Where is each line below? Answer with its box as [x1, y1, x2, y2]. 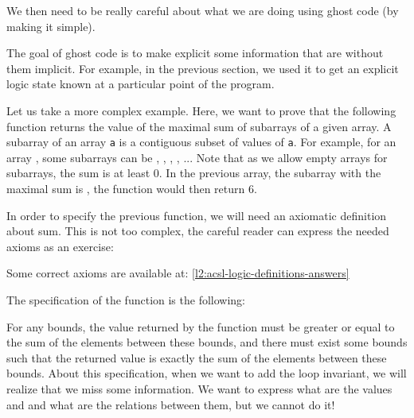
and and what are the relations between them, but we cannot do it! [6, 396, 335, 412]
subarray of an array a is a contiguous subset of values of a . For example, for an [6, 134, 396, 150]
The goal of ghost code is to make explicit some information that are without [6, 45, 384, 61]
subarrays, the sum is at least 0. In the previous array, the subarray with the [6, 164, 381, 181]
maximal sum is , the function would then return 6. [6, 180, 257, 196]
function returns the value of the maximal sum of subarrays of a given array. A [6, 118, 392, 134]
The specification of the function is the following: [6, 291, 246, 308]
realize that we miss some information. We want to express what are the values [6, 380, 393, 397]
